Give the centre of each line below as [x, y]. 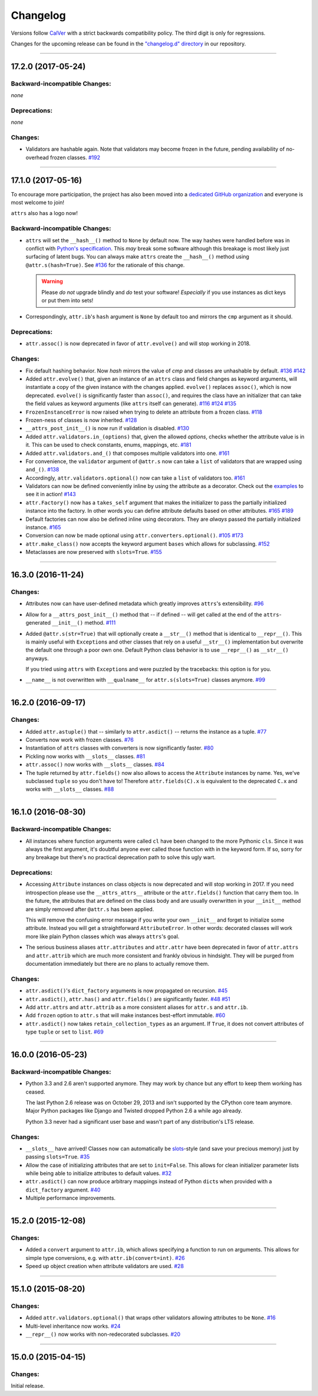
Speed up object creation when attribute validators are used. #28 [105, 1266]
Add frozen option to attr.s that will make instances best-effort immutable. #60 [125, 1015]
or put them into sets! [67, 300]
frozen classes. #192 [75, 157]
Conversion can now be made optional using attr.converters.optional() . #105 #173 [135, 536]
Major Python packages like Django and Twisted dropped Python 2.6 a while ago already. [134, 1111]
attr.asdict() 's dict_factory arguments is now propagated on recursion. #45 [127, 991]
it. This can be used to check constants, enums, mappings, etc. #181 [108, 445]
